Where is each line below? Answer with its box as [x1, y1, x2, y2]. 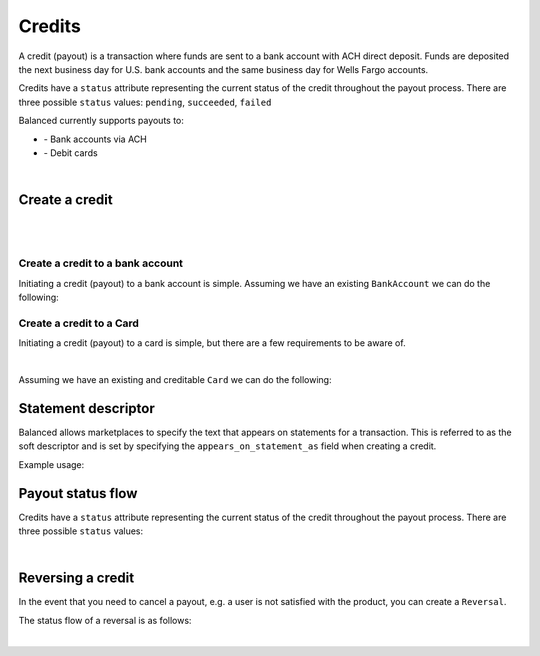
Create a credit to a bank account [18, 256, 184, 270]
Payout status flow [18, 485, 138, 502]
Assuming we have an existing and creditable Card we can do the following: [18, 374, 332, 386]
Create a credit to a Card [18, 316, 140, 330]
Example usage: [18, 458, 85, 470]
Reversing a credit [18, 570, 135, 587]
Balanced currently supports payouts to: [18, 115, 185, 127]
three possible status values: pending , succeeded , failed [18, 96, 272, 108]
